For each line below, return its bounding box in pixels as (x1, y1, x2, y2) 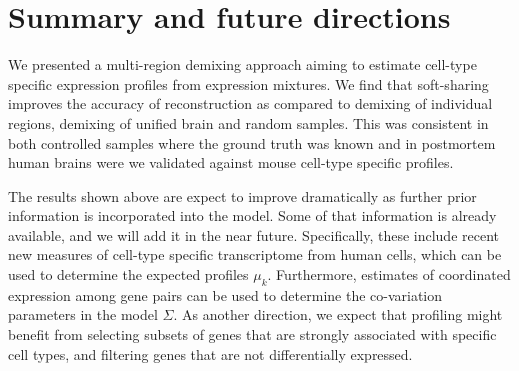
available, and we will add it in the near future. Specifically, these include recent (8, 224, 499, 245)
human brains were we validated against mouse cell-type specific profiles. (8, 152, 454, 173)
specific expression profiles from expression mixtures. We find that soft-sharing (8, 73, 489, 94)
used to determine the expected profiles (8, 264, 249, 285)
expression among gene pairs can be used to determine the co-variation (8, 284, 443, 305)
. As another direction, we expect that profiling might (173, 304, 503, 325)
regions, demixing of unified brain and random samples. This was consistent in (8, 112, 489, 133)
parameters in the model (8, 304, 158, 325)
